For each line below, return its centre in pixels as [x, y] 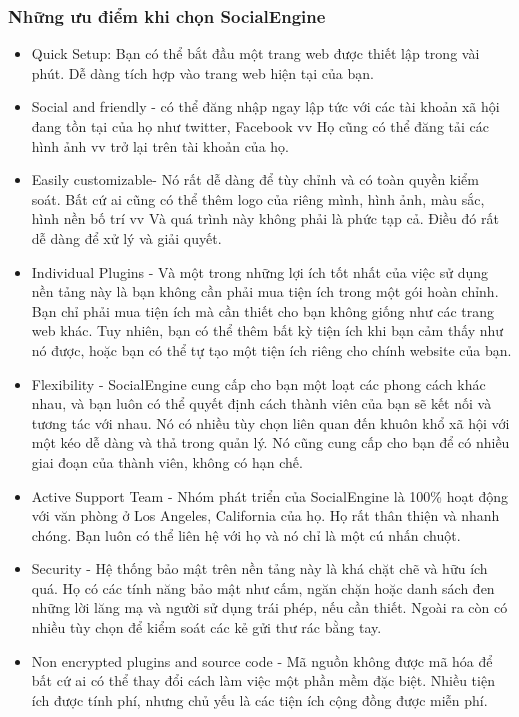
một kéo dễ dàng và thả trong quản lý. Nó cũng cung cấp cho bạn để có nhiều [270, 442]
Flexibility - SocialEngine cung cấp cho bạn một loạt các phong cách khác [258, 383]
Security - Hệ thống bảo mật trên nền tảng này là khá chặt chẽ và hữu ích [259, 568]
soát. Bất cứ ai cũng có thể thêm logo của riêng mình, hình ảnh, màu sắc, [258, 198]
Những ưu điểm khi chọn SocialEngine [167, 15]
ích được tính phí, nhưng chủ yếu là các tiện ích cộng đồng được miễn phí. [259, 699]
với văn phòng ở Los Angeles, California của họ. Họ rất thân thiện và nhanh [265, 515]
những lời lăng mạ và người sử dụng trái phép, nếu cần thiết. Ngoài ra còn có [269, 607]
